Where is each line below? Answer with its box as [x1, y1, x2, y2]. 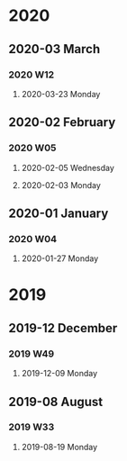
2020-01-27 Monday [21, 253, 99, 264]
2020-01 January [8, 205, 109, 221]
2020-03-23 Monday [21, 88, 101, 99]
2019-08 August [8, 393, 104, 410]
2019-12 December [8, 321, 118, 336]
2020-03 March [8, 41, 101, 57]
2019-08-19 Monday [21, 441, 98, 452]
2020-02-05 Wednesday [21, 162, 114, 173]
